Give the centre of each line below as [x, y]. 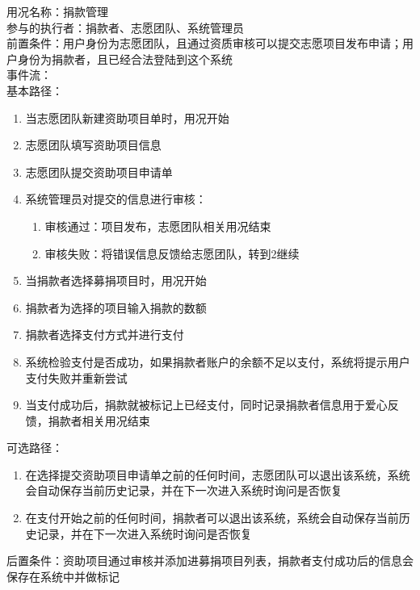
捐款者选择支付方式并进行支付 [105, 335]
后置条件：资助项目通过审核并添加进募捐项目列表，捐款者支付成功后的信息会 [210, 561]
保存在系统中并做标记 [63, 576]
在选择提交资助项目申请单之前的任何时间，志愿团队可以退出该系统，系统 [218, 474]
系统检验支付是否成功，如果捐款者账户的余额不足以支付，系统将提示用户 [218, 361]
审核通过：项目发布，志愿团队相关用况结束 [158, 226]
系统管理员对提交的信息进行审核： [116, 199]
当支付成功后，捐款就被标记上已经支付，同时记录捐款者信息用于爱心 [206, 405]
